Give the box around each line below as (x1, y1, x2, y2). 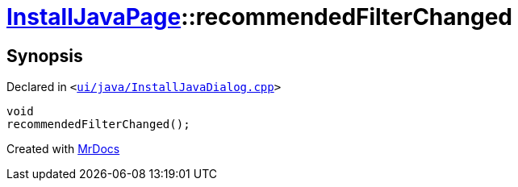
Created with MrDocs (6, 142, 120, 156)
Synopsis (6, 45, 83, 66)
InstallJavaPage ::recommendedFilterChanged (6, 3, 513, 31)
